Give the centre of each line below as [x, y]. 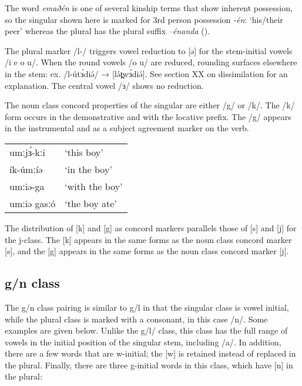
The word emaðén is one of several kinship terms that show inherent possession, [149, 8]
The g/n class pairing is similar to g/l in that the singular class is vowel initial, [147, 307]
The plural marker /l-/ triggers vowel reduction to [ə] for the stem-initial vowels [149, 50]
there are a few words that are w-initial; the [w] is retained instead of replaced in [150, 353]
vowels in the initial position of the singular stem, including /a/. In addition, [143, 342]
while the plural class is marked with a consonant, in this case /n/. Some [136, 319]
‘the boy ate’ [91, 203]
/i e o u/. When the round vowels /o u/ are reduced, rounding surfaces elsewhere [151, 62]
